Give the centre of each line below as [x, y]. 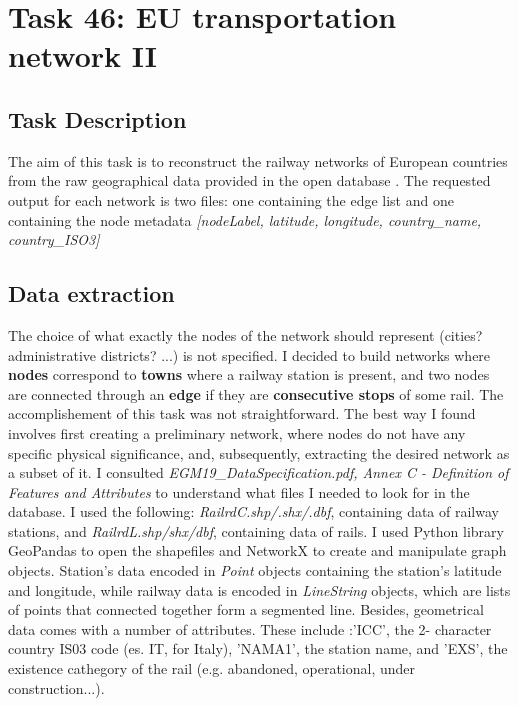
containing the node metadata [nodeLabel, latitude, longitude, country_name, [245, 219]
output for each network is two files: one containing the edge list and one [231, 199]
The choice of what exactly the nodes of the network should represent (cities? [245, 334]
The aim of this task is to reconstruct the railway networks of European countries [258, 160]
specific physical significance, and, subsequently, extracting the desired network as [259, 452]
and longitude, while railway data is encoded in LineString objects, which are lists [259, 589]
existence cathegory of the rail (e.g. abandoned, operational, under [212, 668]
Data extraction [91, 293]
